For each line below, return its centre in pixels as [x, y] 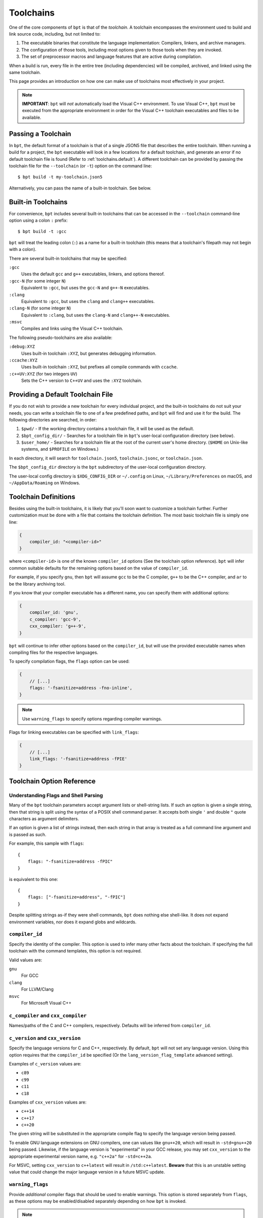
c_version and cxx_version [45, 1038]
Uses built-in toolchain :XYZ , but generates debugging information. [89, 353]
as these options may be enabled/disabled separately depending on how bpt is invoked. [98, 1201]
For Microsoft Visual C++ [46, 1003]
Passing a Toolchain [40, 134]
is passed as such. [28, 834]
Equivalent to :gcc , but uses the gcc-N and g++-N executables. [85, 288]
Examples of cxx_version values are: [48, 1102]
